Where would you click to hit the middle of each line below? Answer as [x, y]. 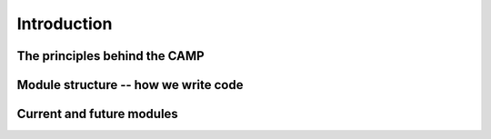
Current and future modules [98, 114]
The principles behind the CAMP [110, 56]
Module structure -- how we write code [130, 85]
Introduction [65, 24]
